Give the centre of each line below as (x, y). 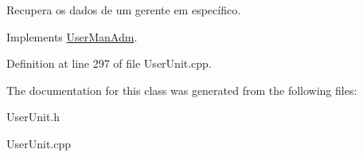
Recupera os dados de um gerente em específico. (124, 10)
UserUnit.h (33, 117)
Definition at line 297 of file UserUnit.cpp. (109, 63)
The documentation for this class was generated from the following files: (182, 90)
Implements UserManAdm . (72, 36)
